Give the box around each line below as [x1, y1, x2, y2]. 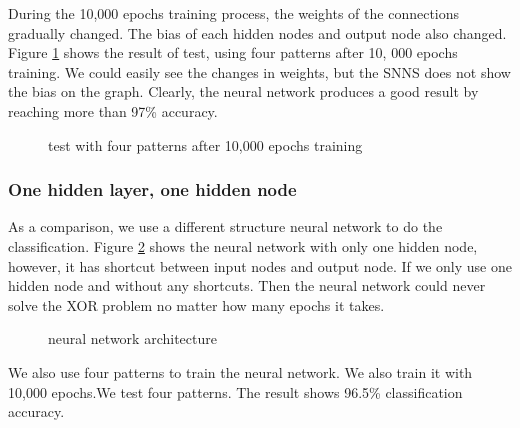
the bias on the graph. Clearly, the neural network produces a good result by [8, 81, 479, 102]
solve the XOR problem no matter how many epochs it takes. [8, 294, 385, 315]
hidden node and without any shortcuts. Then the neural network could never [8, 275, 486, 296]
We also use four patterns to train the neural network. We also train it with [8, 361, 473, 382]
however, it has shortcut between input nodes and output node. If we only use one [8, 255, 512, 276]
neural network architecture [48, 328, 217, 349]
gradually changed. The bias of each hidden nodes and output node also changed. [8, 22, 507, 43]
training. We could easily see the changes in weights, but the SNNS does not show [8, 61, 511, 82]
